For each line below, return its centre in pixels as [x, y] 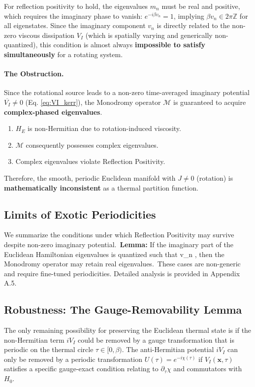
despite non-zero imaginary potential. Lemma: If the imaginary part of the [119, 244]
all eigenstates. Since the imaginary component [75, 25]
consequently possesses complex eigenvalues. [92, 145]
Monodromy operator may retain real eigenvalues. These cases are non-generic [122, 264]
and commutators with [208, 369]
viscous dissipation [47, 35]
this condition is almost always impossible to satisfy [123, 45]
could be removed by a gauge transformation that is [156, 339]
